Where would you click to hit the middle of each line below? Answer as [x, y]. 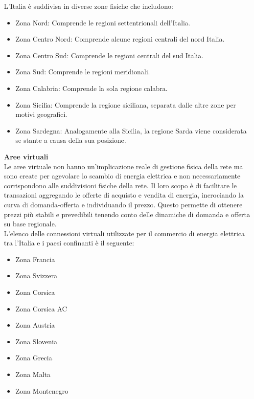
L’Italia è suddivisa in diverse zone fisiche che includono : [89, 6]
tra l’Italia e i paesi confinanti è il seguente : [69, 243]
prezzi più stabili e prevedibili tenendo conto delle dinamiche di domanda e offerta [127, 214]
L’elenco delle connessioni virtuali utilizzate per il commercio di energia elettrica [125, 233]
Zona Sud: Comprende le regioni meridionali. [83, 72]
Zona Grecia [34, 358]
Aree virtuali [26, 156]
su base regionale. [30, 224]
